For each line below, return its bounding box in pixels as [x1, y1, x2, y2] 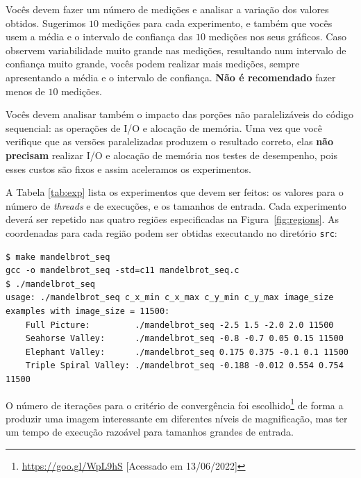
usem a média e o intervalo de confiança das [6, 29, 193, 44]
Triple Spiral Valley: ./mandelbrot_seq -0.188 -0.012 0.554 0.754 [25, 361, 344, 371]
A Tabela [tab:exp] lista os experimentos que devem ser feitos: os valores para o [6, 185, 344, 199]
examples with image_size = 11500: [6, 306, 170, 316]
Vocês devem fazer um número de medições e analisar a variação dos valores [6, 2, 329, 16]
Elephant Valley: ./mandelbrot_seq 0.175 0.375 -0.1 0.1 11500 [25, 347, 349, 357]
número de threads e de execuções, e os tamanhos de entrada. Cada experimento [6, 198, 346, 213]
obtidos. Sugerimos [6, 15, 86, 30]
